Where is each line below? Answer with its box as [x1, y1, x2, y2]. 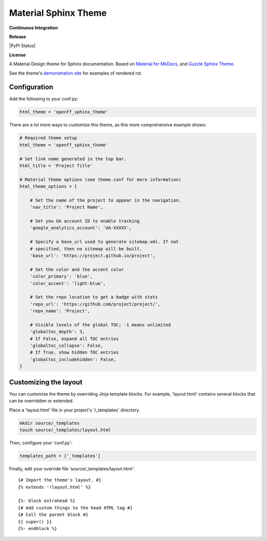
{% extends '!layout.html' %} [18, 484, 91, 490]
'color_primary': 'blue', [30, 273, 93, 279]
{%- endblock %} [18, 526, 57, 531]
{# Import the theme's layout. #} [18, 477, 101, 483]
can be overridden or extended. [9, 398, 74, 404]
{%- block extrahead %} [18, 498, 76, 504]
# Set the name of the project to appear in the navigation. [30, 197, 181, 203]
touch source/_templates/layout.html [19, 427, 111, 433]
